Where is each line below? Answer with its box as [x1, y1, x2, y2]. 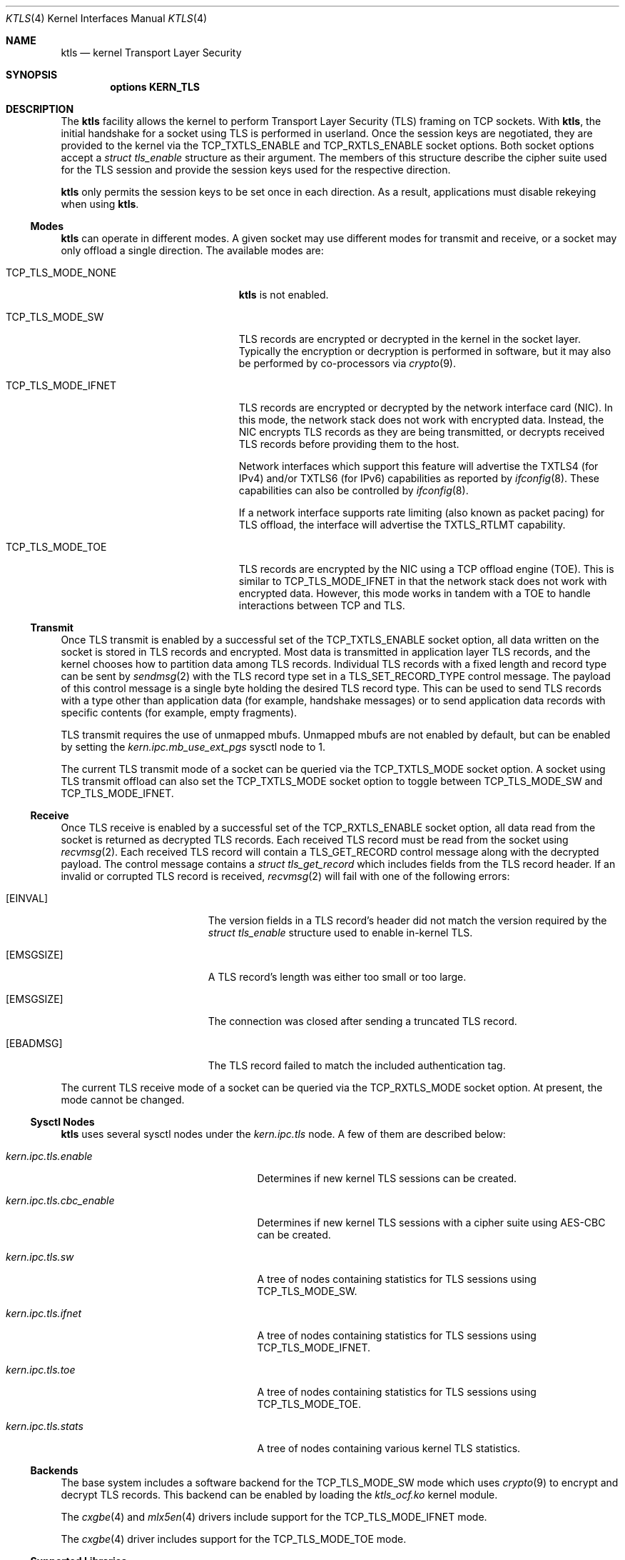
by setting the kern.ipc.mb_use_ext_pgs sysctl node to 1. [61, 741, 325, 753]
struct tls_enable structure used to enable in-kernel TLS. [208, 926, 473, 939]
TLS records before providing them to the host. [238, 438, 459, 450]
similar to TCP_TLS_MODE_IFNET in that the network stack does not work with [238, 575, 607, 587]
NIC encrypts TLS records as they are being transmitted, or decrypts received [238, 426, 605, 438]
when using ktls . [61, 198, 139, 210]
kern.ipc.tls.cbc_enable [6, 1194, 115, 1206]
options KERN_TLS [110, 81, 200, 93]
